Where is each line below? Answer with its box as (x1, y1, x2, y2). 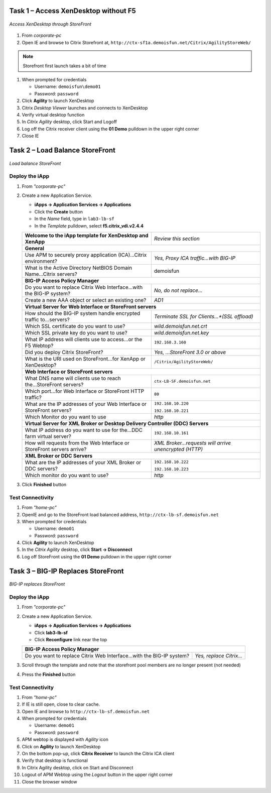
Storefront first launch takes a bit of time (23, 63, 106, 69)
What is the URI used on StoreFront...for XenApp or (25, 355, 146, 362)
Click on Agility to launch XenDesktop (22, 743, 101, 749)
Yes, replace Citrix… (195, 652, 243, 659)
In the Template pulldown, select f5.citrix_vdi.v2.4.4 (34, 222, 144, 229)
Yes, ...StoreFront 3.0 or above (154, 349, 226, 356)
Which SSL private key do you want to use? (25, 329, 127, 336)
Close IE (22, 133, 39, 139)
